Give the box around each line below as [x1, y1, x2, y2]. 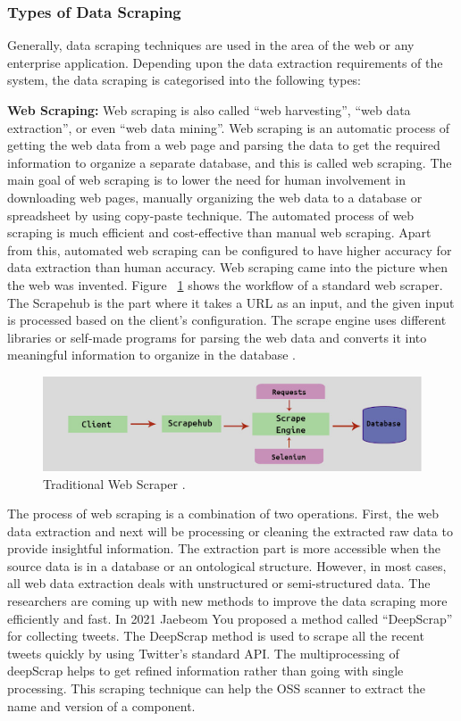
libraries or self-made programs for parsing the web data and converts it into [7, 327, 427, 346]
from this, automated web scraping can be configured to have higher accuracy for [7, 240, 452, 259]
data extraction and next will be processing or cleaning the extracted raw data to [7, 521, 453, 540]
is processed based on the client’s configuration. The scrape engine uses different [7, 311, 447, 329]
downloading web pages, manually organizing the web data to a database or [7, 187, 423, 206]
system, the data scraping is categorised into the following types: [7, 70, 362, 89]
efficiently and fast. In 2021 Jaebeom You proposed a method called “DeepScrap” [7, 609, 453, 627]
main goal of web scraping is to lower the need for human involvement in [7, 170, 406, 189]
